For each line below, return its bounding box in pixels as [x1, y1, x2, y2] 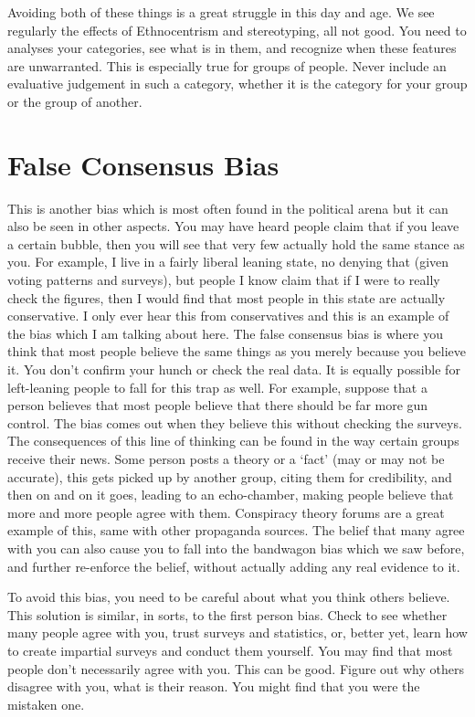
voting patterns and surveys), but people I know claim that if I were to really [7, 270, 440, 290]
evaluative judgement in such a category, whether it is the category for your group [7, 74, 468, 93]
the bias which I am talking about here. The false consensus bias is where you [7, 323, 443, 343]
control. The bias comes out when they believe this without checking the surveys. [7, 413, 462, 432]
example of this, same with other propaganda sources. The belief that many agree [7, 521, 465, 540]
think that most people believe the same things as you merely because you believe [7, 342, 467, 361]
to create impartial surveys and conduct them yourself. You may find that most [7, 640, 453, 659]
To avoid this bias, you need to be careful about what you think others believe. [7, 587, 450, 606]
